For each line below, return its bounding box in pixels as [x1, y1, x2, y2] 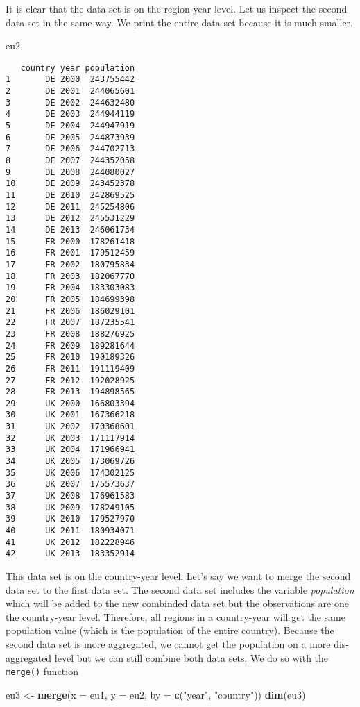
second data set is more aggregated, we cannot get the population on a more [6, 636, 331, 651]
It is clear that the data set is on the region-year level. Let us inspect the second [6, 1, 348, 15]
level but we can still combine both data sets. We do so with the [54, 650, 329, 665]
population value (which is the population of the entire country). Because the [6, 623, 334, 638]
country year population [20, 63, 135, 73]
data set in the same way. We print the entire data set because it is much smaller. [6, 15, 354, 29]
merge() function [6, 664, 78, 679]
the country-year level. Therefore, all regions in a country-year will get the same [6, 609, 345, 624]
